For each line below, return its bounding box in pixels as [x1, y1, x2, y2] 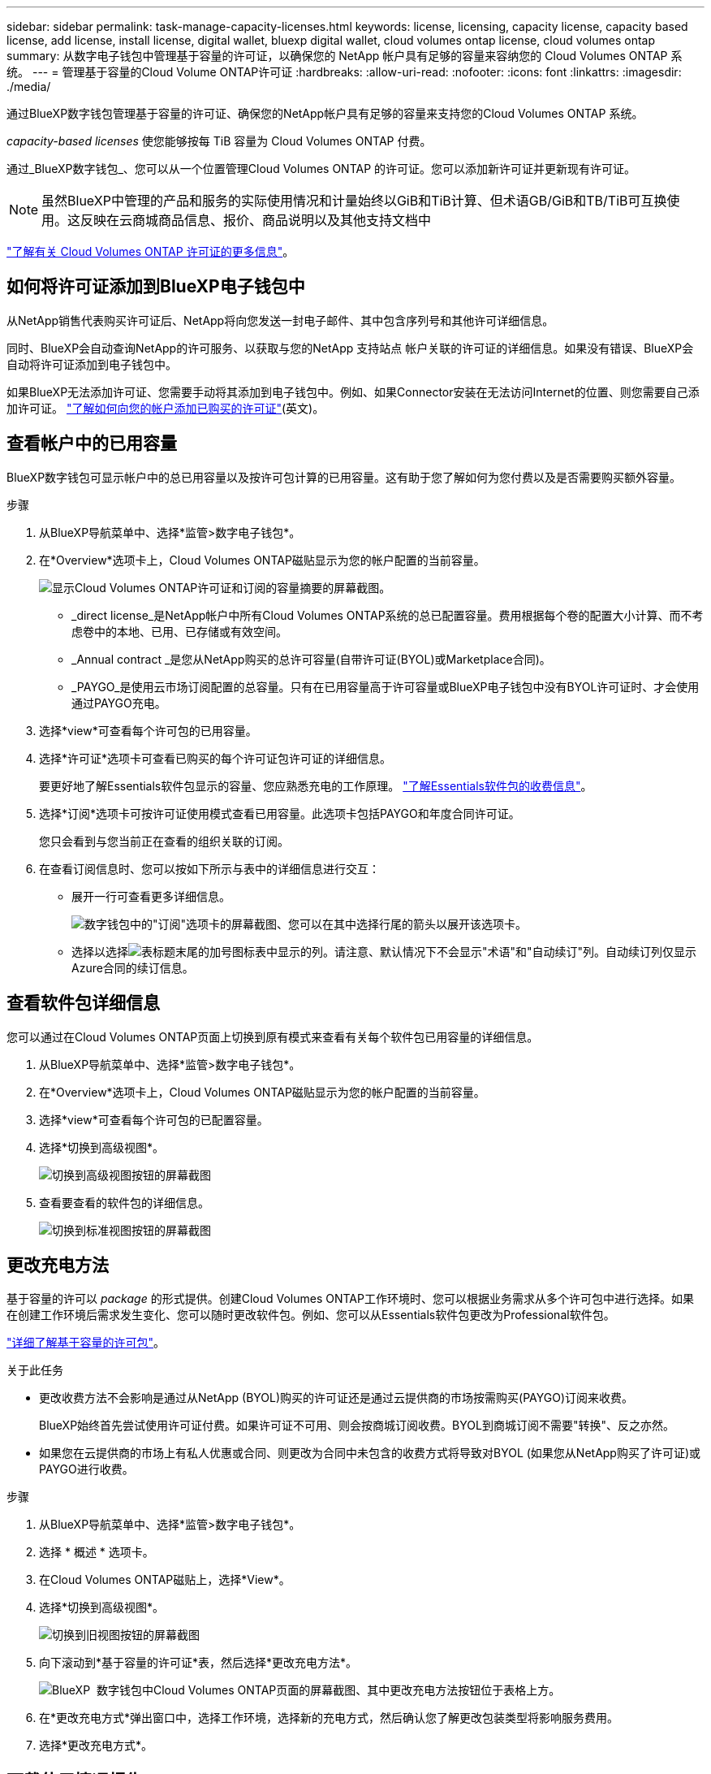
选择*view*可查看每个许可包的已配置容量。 [39, 1112, 269, 1127]
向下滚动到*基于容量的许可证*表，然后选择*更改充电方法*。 [39, 1655, 358, 1670]
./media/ [6, 80, 51, 93]
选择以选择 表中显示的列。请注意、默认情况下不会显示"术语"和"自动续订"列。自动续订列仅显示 [71, 944, 697, 958]
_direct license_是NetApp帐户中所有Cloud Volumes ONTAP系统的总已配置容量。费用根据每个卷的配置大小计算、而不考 [71, 608, 704, 622]
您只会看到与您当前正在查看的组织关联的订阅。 [39, 833, 289, 848]
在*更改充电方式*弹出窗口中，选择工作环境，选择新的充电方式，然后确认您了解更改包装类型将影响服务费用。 [39, 1711, 619, 1725]
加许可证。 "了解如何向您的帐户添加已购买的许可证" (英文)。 [6, 400, 325, 415]
